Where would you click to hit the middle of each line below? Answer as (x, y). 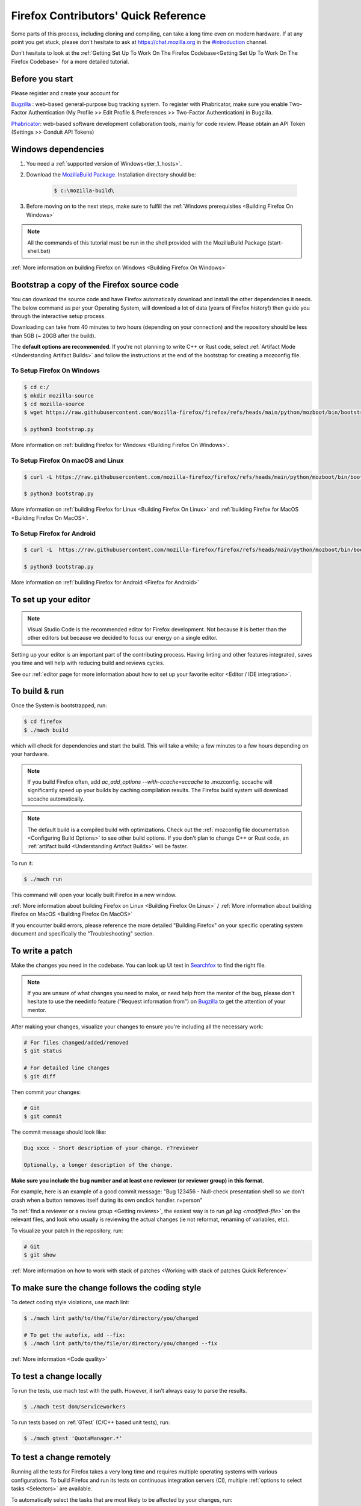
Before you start (42, 79)
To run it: (22, 863)
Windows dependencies (58, 149)
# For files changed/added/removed (76, 1043)
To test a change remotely (61, 1458)
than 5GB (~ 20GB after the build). (54, 336)
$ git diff (40, 1076)
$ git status (43, 1051)
